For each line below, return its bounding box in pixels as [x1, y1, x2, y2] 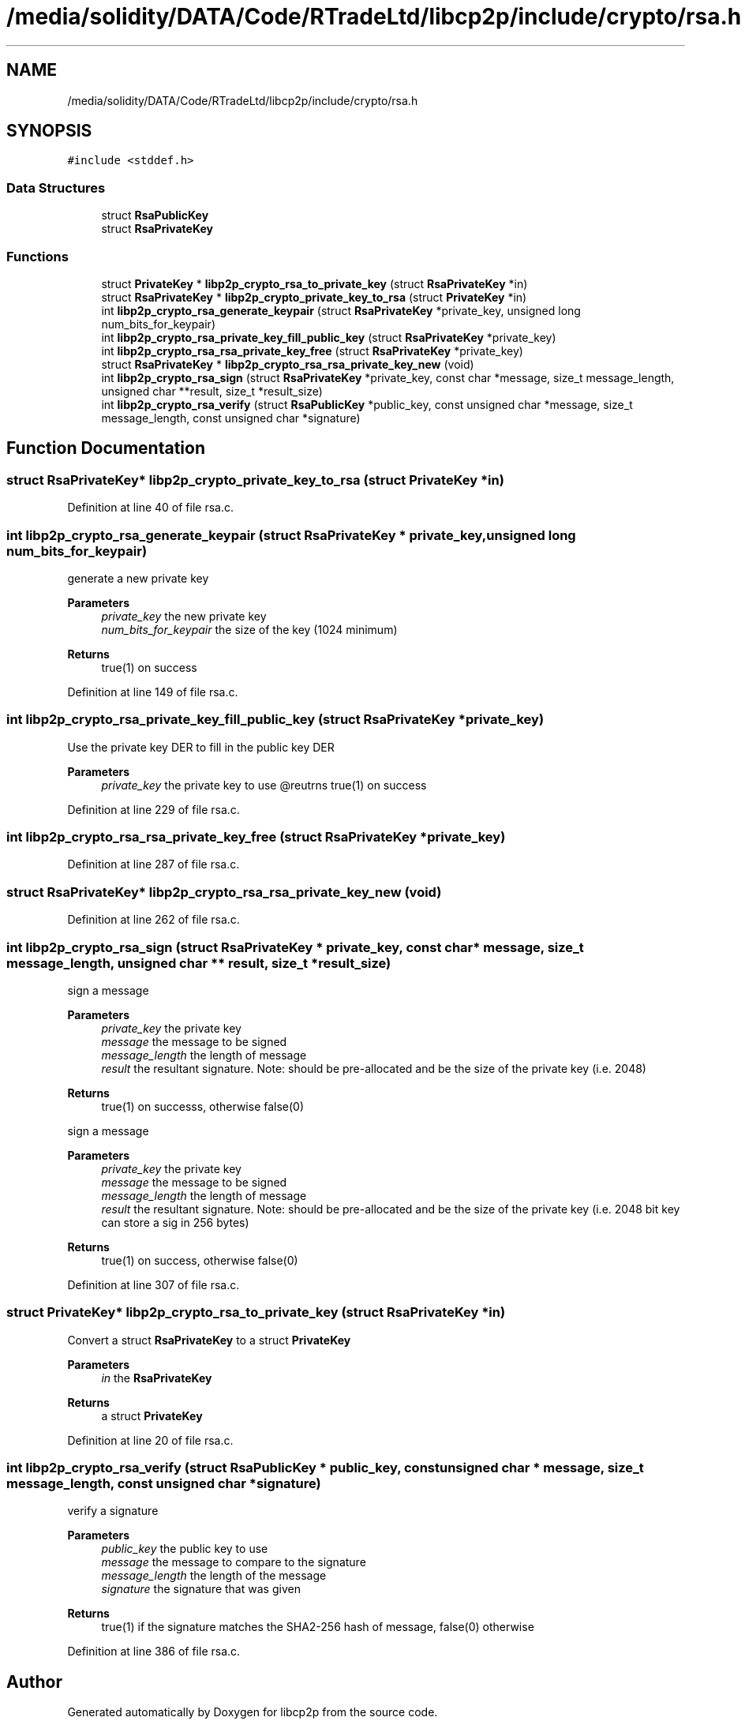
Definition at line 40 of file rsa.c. [67, 501, 234, 515]
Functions [6, 248, 69, 264]
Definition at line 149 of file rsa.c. [67, 684, 238, 699]
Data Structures [6, 179, 106, 196]
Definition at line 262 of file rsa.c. [67, 913, 240, 927]
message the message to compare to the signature [101, 1555, 366, 1569]
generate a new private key [67, 571, 209, 585]
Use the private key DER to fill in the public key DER [67, 740, 335, 754]
